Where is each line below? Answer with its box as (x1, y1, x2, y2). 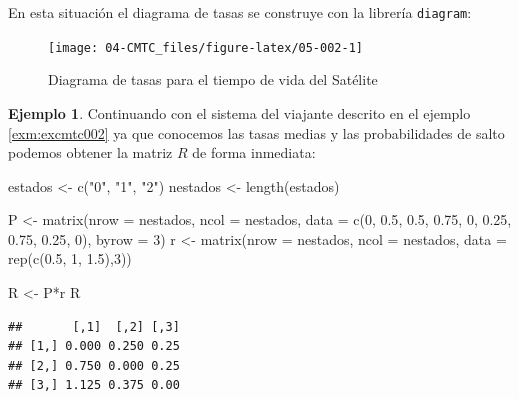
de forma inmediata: (192, 142, 316, 163)
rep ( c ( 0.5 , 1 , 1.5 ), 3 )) (8, 248, 132, 269)
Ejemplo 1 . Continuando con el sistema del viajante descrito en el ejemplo (8, 102, 471, 123)
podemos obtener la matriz (8, 142, 173, 163)
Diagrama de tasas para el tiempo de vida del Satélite (48, 69, 378, 90)
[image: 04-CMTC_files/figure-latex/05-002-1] (48, 40, 363, 55)
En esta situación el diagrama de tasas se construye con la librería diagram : (8, 2, 472, 22)
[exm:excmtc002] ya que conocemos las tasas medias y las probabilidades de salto (8, 122, 505, 143)
